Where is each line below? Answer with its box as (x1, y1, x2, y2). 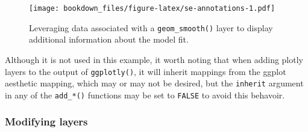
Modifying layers (5, 114, 88, 129)
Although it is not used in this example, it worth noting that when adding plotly (5, 53, 303, 65)
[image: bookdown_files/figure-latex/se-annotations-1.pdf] (29, 4, 275, 13)
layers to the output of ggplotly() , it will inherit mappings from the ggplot (5, 65, 286, 77)
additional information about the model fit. (29, 33, 189, 46)
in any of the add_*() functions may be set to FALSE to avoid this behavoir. (5, 88, 285, 101)
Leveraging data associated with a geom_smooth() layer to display (29, 21, 273, 34)
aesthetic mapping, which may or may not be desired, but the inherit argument (5, 77, 304, 89)
